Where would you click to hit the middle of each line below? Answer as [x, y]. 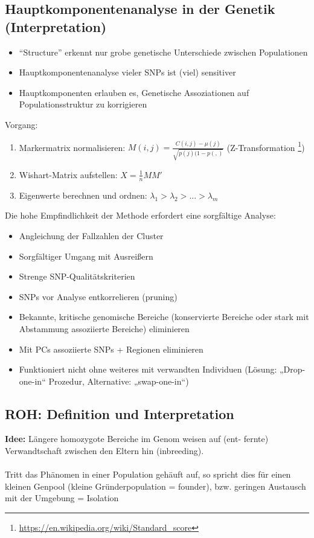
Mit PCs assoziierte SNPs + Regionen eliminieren [111, 349]
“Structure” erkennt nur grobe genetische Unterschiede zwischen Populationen [163, 52]
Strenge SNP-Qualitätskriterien [77, 276]
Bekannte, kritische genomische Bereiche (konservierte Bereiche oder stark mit [164, 317]
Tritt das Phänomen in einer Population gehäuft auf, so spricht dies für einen [148, 474]
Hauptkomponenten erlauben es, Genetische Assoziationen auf [134, 92]
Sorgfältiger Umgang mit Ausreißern [86, 256]
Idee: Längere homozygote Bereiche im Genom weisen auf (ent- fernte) [137, 439]
